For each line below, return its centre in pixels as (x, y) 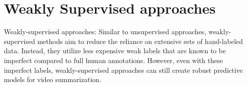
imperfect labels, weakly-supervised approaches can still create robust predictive (123, 70)
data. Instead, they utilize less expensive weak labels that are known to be (115, 51)
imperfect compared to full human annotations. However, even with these (114, 60)
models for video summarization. (53, 79)
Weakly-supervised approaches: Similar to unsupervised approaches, (105, 32)
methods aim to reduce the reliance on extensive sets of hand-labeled (140, 41)
